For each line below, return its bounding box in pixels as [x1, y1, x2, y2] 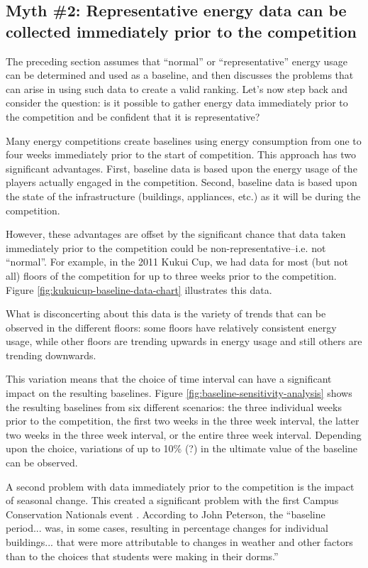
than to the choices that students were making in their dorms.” [6, 548, 279, 563]
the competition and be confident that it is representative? [6, 109, 260, 124]
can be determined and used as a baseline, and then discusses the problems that [6, 67, 354, 82]
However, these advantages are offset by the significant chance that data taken [6, 226, 346, 241]
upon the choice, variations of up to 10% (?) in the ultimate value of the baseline [6, 441, 358, 456]
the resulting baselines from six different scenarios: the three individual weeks [6, 399, 342, 414]
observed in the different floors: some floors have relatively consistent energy [6, 319, 337, 334]
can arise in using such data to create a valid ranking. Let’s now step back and [6, 81, 348, 96]
